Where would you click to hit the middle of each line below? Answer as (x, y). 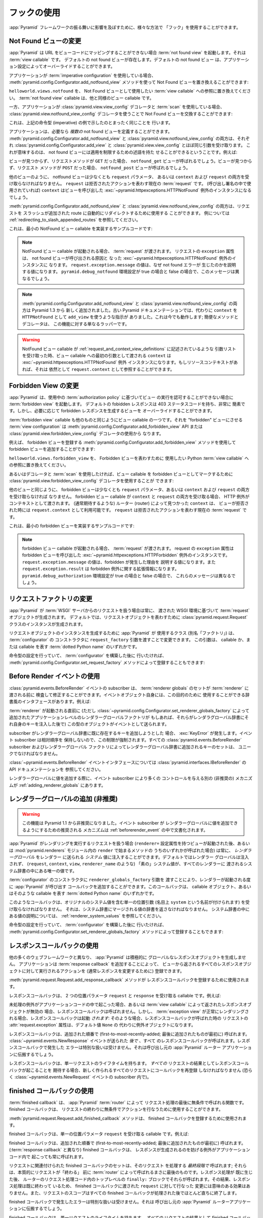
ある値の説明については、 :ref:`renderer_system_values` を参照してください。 (86, 916)
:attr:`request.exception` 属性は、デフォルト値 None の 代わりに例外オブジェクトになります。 (102, 1025)
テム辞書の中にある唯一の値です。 (43, 871)
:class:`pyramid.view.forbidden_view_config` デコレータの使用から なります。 (86, 433)
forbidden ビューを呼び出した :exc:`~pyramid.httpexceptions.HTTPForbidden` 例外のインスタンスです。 (126, 555)
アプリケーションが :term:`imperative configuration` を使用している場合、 (82, 75)
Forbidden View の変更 (44, 386)
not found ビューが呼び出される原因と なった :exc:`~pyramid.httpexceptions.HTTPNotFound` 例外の (132, 258)
